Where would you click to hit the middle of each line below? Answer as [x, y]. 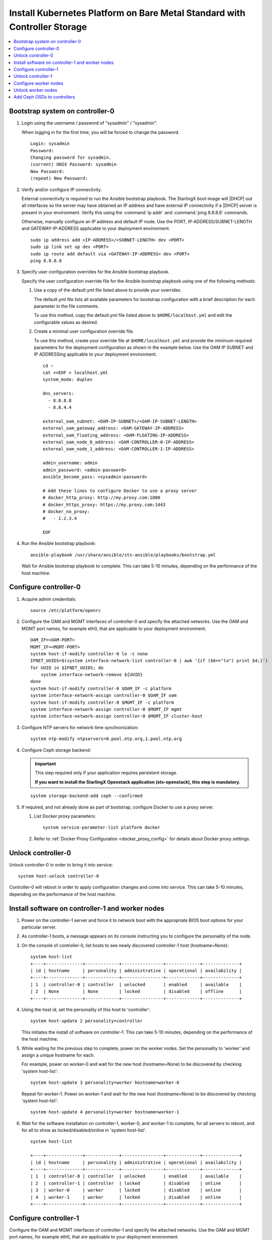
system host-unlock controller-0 [58, 876]
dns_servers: [58, 394]
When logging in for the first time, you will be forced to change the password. [101, 132]
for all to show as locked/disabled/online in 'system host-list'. [84, 1130]
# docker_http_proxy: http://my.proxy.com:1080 [102, 498]
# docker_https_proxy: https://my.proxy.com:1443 [104, 504]
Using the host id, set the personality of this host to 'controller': [86, 1009]
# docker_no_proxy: [66, 511]
